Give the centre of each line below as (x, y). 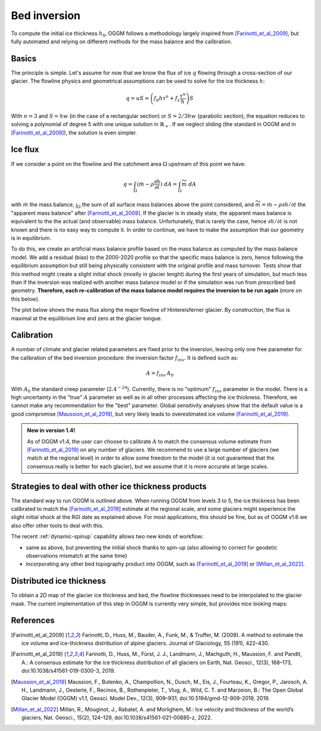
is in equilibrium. (31, 238)
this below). (25, 299)
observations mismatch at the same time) (76, 555)
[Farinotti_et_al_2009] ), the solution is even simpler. (74, 132)
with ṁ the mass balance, (43, 205)
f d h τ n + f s (167, 99)
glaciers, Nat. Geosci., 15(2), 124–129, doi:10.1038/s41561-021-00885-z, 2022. (117, 718)
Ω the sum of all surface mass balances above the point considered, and (166, 205)
